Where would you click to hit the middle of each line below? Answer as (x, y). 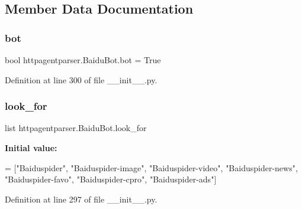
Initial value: (31, 148)
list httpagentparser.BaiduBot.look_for (76, 128)
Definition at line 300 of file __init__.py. (81, 79)
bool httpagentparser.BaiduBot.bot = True (83, 60)
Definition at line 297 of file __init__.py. (81, 199)
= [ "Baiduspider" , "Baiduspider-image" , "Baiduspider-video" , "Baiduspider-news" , (151, 167)
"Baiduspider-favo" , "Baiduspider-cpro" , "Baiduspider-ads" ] (111, 179)
